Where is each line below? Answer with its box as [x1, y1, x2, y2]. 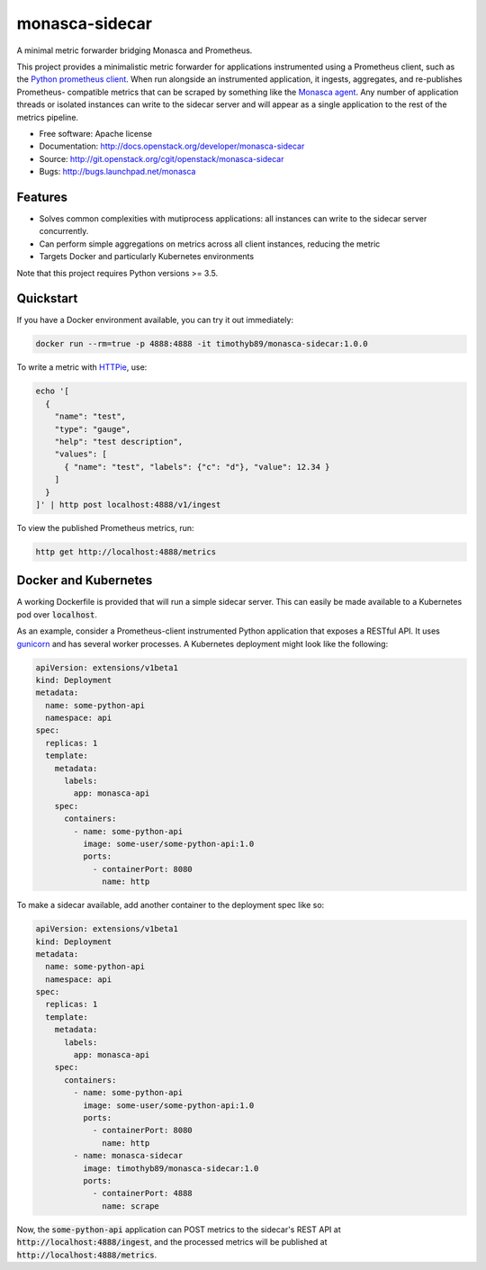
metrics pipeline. [16, 112, 79, 122]
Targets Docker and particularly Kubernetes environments [39, 251, 255, 262]
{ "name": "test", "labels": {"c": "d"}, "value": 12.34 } [64, 462, 330, 472]
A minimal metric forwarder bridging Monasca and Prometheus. [16, 45, 253, 56]
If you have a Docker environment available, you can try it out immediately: [16, 315, 294, 326]
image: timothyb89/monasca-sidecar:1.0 [82, 1163, 259, 1174]
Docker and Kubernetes [16, 572, 153, 589]
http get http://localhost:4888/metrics [35, 546, 216, 557]
